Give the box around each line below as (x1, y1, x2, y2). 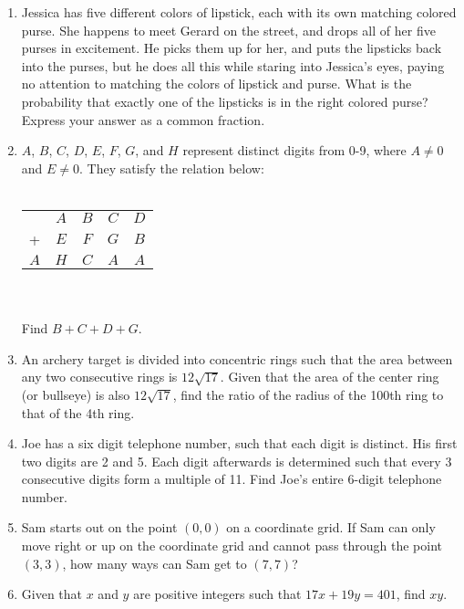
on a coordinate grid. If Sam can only (226, 518, 436, 537)
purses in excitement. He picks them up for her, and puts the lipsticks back (21, 38, 442, 58)
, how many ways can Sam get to (62, 553, 247, 572)
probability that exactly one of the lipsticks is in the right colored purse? (21, 91, 428, 110)
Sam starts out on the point (21, 518, 178, 537)
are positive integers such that (133, 584, 302, 604)
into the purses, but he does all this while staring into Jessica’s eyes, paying (21, 56, 445, 75)
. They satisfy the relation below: (79, 158, 264, 177)
